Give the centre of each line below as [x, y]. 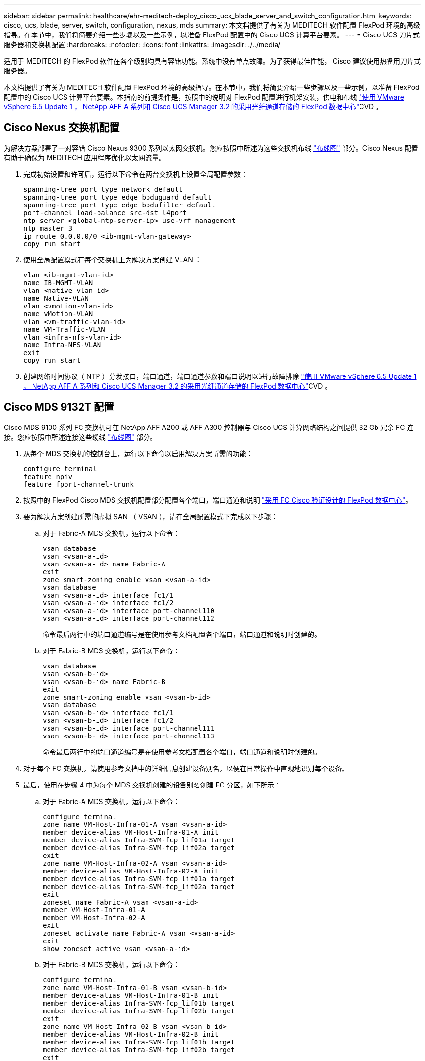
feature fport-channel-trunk [79, 484]
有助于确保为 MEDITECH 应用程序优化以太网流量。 [85, 157]
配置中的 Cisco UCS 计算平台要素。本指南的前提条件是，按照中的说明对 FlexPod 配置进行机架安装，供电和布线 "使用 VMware [204, 97]
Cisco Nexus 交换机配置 [62, 128]
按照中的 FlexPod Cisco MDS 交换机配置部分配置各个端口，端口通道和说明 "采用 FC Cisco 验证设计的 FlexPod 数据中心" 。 [218, 500]
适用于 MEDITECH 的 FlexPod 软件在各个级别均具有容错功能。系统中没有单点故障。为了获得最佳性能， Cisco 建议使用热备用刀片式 [212, 61]
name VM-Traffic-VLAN [64, 329]
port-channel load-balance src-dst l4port [105, 213]
